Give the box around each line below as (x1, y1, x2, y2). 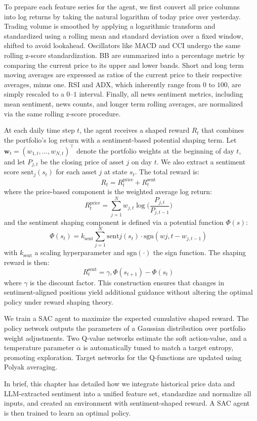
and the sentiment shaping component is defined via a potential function (4, 216, 224, 227)
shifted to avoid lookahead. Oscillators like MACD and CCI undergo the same (4, 40, 241, 51)
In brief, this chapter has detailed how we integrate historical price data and (4, 378, 235, 388)
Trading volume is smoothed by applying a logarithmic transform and (4, 21, 215, 31)
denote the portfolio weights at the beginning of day (76, 145, 234, 156)
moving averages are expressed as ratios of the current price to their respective (4, 69, 242, 80)
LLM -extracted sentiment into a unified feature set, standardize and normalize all (4, 388, 252, 398)
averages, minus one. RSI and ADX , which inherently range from (4, 79, 201, 89)
